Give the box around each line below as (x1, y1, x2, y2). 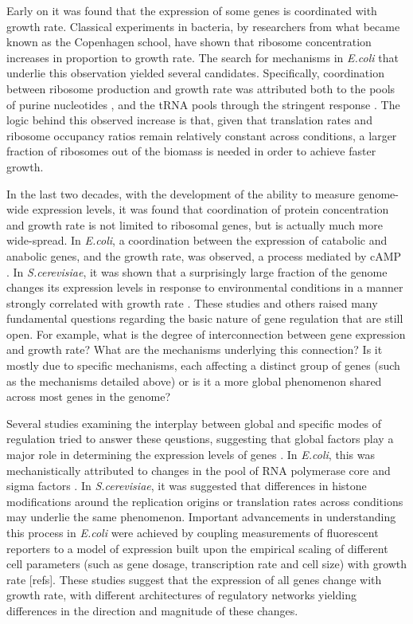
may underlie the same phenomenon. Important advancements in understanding (6, 508, 396, 525)
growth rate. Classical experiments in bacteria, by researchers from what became (6, 18, 400, 34)
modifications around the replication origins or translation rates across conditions (6, 493, 403, 509)
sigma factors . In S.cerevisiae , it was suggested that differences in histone (6, 477, 367, 494)
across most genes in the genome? (6, 388, 171, 405)
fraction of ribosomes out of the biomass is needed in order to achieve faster (6, 143, 376, 159)
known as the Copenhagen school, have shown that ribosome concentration (6, 33, 372, 50)
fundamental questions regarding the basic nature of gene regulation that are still (6, 310, 403, 327)
